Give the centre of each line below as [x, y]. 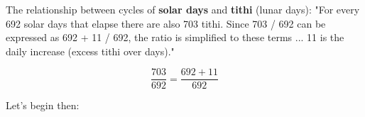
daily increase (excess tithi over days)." [90, 51]
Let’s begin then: [43, 105]
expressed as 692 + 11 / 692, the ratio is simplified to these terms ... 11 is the [175, 37]
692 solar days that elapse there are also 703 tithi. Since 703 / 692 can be [166, 23]
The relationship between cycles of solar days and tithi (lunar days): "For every [183, 9]
